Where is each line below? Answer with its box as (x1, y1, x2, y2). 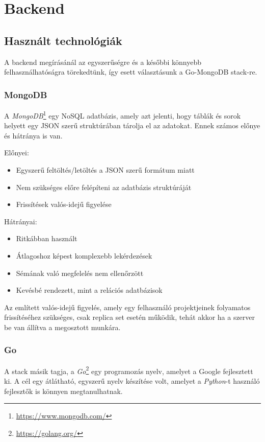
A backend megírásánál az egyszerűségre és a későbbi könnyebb (4, 56, 202, 67)
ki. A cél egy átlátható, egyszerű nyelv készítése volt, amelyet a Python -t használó (4, 376, 260, 386)
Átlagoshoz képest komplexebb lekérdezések (16, 250, 152, 261)
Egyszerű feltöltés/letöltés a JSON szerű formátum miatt (16, 165, 195, 175)
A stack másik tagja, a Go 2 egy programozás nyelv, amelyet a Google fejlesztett (4, 364, 253, 376)
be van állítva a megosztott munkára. (4, 321, 121, 332)
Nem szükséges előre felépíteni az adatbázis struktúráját (16, 181, 192, 192)
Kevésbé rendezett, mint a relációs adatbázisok (16, 285, 163, 295)
